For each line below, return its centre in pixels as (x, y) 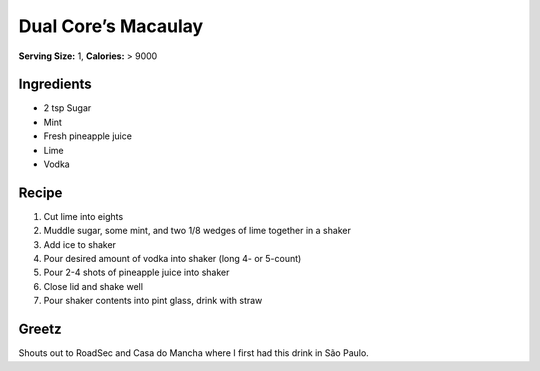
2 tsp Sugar (67, 108)
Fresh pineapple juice (87, 136)
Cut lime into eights (83, 216)
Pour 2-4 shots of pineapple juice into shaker (136, 272)
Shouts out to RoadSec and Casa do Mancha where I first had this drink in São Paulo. (193, 353)
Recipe (40, 192)
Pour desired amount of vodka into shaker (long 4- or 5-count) (172, 259)
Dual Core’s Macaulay (111, 26)
